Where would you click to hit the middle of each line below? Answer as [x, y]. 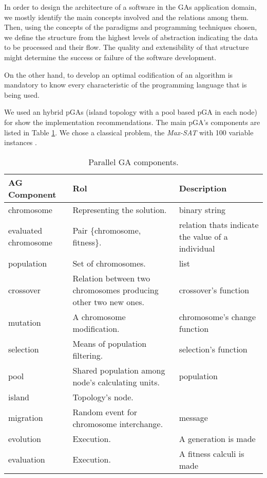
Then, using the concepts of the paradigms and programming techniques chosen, [131, 27]
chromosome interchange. [118, 423]
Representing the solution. [120, 209]
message [193, 418]
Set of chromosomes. [109, 263]
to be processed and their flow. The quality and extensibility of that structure [127, 47]
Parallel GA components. [133, 162]
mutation [25, 323]
